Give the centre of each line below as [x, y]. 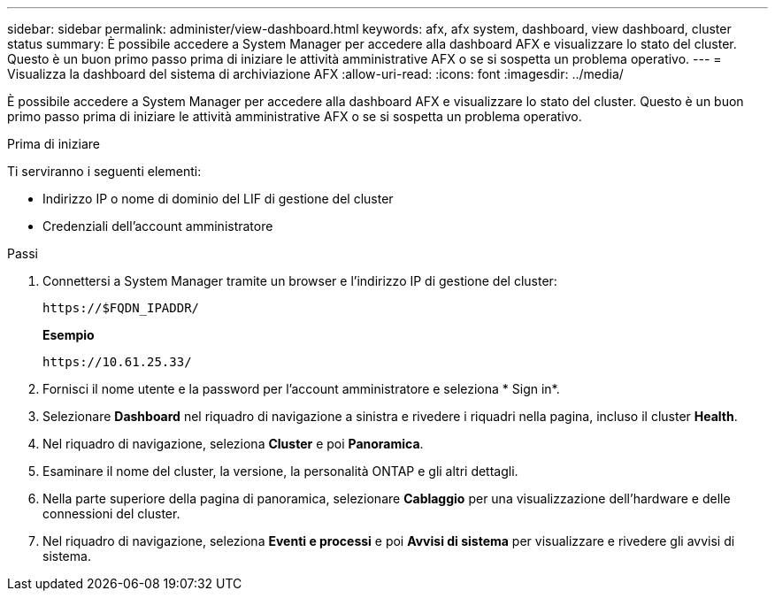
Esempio [69, 335]
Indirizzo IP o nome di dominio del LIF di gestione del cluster [218, 199]
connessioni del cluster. [111, 514]
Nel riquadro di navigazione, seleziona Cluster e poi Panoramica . [233, 444]
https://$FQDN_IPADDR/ [121, 308]
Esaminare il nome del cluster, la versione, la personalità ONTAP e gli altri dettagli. [280, 471]
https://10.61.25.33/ [117, 362]
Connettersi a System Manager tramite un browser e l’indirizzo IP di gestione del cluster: [300, 281]
